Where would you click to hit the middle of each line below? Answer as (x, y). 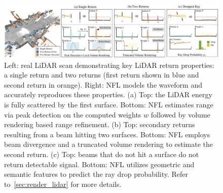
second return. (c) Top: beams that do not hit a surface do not (102, 154)
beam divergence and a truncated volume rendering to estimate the (109, 144)
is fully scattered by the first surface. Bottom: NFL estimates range (109, 104)
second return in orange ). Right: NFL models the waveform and (103, 84)
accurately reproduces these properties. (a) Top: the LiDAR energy (108, 94)
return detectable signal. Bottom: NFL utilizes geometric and (99, 164)
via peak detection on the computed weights (73, 114)
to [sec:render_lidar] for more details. (63, 184)
